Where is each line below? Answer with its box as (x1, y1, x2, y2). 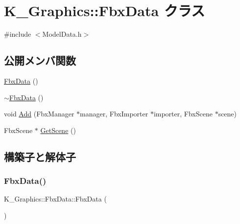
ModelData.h (42, 29, 82, 39)
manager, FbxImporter (80, 109, 148, 119)
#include (4, 29, 31, 39)
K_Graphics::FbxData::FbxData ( (4, 194, 107, 204)
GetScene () (40, 125, 76, 135)
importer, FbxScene (153, 109, 213, 119)
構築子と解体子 (4, 149, 76, 164)
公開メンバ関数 (4, 53, 76, 68)
